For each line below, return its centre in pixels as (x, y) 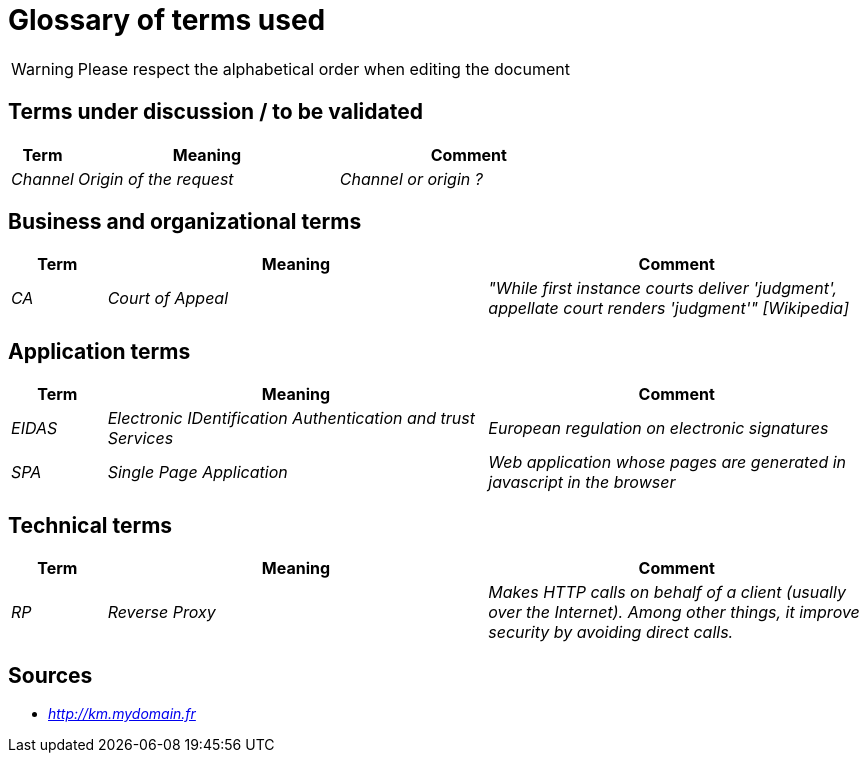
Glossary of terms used (167, 20)
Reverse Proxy (161, 612)
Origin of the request (155, 178)
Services (140, 438)
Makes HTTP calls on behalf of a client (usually (667, 592)
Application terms (99, 351)
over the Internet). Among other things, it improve (674, 612)
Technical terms (90, 525)
